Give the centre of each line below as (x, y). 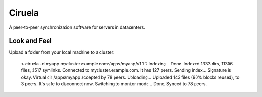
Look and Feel (30, 41)
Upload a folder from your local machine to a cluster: (62, 52)
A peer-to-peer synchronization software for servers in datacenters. (77, 27)
